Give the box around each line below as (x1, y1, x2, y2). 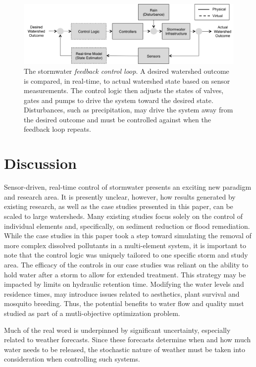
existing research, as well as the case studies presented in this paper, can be (4, 201, 233, 211)
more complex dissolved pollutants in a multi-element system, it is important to (4, 240, 246, 250)
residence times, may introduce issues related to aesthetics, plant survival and (4, 288, 240, 299)
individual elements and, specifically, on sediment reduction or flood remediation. (4, 220, 250, 231)
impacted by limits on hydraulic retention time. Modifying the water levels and (4, 279, 244, 289)
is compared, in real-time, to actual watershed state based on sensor (24, 75, 230, 86)
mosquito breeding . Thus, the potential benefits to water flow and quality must (4, 298, 244, 309)
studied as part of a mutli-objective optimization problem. (4, 308, 180, 318)
